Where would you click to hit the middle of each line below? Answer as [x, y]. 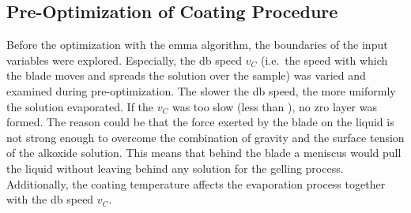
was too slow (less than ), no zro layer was [274, 106]
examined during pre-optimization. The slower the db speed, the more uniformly [201, 90]
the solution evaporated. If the [80, 106]
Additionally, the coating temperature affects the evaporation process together [196, 183]
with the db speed [50, 199]
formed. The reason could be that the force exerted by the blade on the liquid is [200, 122]
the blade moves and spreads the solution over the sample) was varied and [186, 75]
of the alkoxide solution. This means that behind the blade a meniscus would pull [204, 153]
